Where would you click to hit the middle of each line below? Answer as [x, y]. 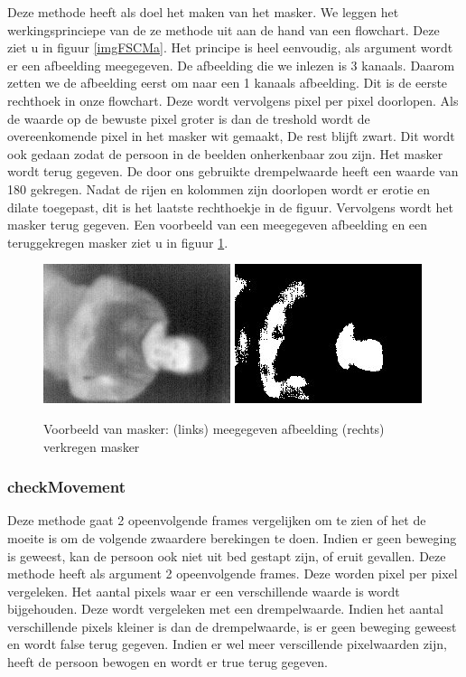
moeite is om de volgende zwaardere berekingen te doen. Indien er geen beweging [232, 537]
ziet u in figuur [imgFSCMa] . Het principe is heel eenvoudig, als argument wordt [230, 47]
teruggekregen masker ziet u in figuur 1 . [118, 242]
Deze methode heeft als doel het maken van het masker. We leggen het [203, 12]
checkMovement [66, 487]
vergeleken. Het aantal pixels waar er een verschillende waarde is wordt [204, 591]
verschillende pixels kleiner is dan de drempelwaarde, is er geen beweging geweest [232, 626]
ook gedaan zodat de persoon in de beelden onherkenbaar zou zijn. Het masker [225, 153]
